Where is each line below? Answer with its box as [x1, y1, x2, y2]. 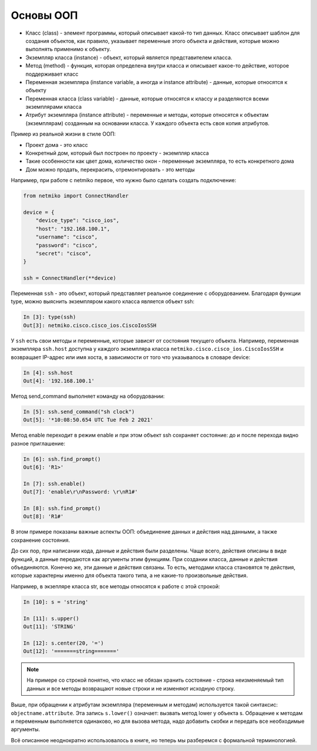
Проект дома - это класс [25, 141, 88, 148]
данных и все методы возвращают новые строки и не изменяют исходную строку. [26, 685, 235, 692]
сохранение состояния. [11, 537, 70, 544]
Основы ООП [11, 9, 79, 22]
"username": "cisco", [35, 234, 98, 240]
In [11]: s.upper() [23, 615, 79, 622]
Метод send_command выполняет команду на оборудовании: [11, 393, 165, 400]
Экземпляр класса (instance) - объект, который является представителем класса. [25, 53, 232, 61]
